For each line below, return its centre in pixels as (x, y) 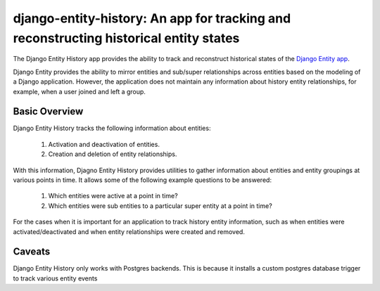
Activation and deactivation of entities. (104, 144)
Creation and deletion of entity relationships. (113, 154)
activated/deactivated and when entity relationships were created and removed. (129, 231)
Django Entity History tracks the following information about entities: (112, 128)
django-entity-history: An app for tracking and (152, 18)
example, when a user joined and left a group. (79, 91)
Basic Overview (48, 111)
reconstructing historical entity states (126, 38)
